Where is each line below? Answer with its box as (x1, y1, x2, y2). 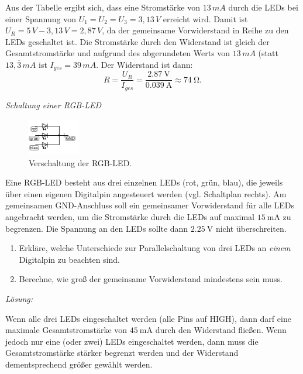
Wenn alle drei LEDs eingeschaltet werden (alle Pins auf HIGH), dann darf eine (5, 312, 291, 324)
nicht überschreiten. (215, 222, 287, 234)
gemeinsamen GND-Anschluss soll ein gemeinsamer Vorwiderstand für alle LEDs (5, 199, 294, 211)
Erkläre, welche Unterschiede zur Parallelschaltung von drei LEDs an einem (19, 242, 291, 254)
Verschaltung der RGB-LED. (29, 156, 132, 169)
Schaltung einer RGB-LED (5, 98, 102, 111)
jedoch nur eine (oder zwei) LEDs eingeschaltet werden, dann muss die (5, 335, 259, 347)
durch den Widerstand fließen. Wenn (155, 324, 287, 336)
